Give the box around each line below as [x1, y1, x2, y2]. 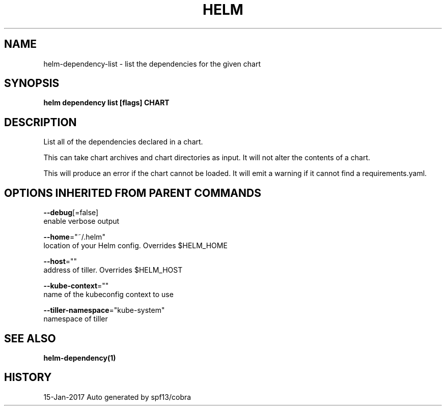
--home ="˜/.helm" [43, 232, 105, 242]
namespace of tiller [43, 314, 108, 324]
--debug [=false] [43, 208, 99, 217]
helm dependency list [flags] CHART [43, 98, 170, 107]
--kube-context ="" [43, 281, 109, 290]
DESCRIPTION [4, 115, 77, 129]
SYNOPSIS [4, 77, 60, 90]
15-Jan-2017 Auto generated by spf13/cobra [43, 392, 191, 401]
